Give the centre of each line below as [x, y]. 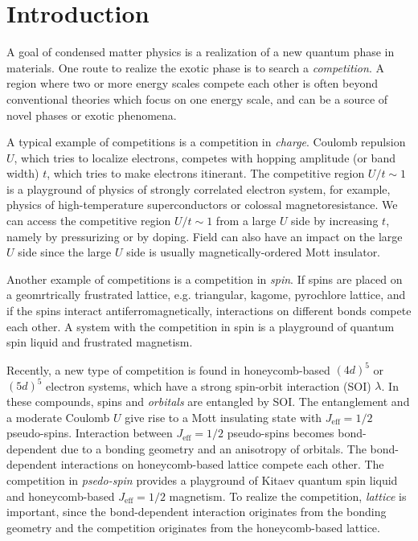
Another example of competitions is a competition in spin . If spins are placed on [205, 279]
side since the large [65, 252]
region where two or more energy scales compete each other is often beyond [192, 83]
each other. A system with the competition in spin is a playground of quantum [201, 326]
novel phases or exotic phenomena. [92, 115]
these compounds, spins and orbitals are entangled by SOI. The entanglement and [208, 401]
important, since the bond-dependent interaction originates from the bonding [197, 512]
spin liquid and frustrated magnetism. [100, 342]
